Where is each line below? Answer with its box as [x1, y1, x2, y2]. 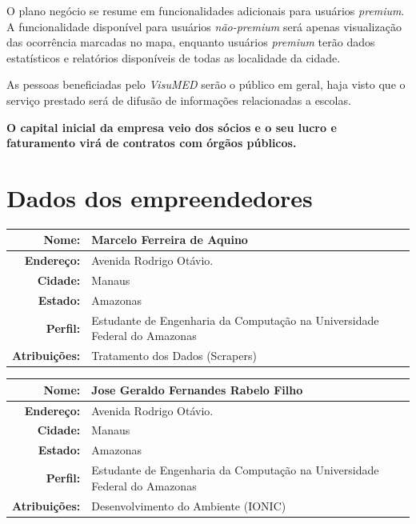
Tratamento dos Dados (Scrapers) [91, 347, 257, 364]
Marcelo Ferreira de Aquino [91, 231, 248, 248]
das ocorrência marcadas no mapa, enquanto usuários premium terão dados [6, 34, 375, 50]
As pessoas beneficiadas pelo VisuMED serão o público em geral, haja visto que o [6, 76, 406, 93]
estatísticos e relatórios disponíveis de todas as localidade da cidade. [6, 49, 341, 66]
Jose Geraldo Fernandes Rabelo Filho [91, 381, 303, 398]
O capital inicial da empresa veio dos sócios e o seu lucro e [6, 118, 337, 135]
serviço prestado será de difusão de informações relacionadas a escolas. [6, 91, 351, 108]
